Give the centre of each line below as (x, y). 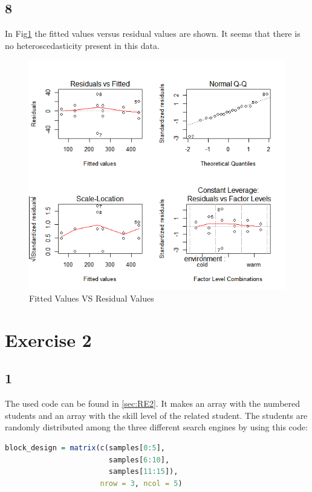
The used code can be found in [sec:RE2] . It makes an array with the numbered (153, 403)
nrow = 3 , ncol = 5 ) (141, 483)
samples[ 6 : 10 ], (139, 460)
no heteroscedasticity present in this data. (82, 45)
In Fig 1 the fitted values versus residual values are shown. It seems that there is (153, 34)
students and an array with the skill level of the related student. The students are (156, 415)
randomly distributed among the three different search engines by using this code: (157, 427)
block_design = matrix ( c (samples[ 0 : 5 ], (85, 448)
